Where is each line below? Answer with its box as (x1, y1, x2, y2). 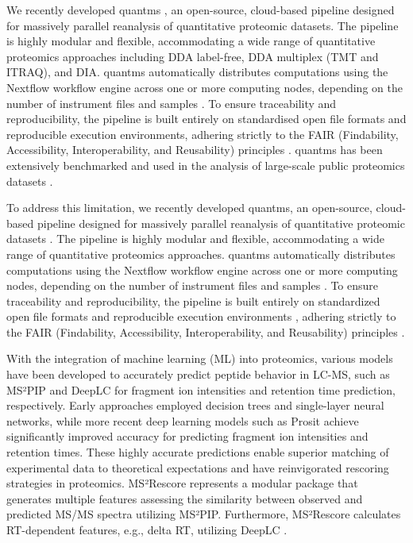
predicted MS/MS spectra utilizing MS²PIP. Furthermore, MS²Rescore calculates (6, 506, 401, 522)
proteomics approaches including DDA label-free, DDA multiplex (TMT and (6, 48, 379, 64)
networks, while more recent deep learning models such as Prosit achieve (6, 412, 359, 429)
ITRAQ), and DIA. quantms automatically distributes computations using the (6, 64, 388, 80)
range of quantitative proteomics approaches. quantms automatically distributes (6, 245, 396, 262)
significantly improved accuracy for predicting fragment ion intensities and (6, 428, 369, 445)
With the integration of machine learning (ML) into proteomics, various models (6, 350, 393, 367)
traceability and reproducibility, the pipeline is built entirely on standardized (6, 292, 380, 309)
